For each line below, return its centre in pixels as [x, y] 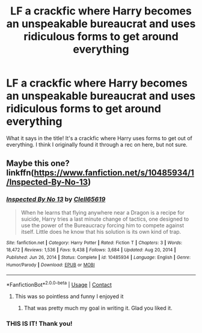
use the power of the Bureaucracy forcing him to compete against [103, 225]
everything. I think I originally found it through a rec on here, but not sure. [97, 144]
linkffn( [20, 173]
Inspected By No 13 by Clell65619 [56, 200]
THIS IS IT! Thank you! [39, 323]
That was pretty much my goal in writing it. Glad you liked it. [98, 308]
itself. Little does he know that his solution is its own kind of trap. [101, 231]
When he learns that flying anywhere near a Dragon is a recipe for [103, 212]
